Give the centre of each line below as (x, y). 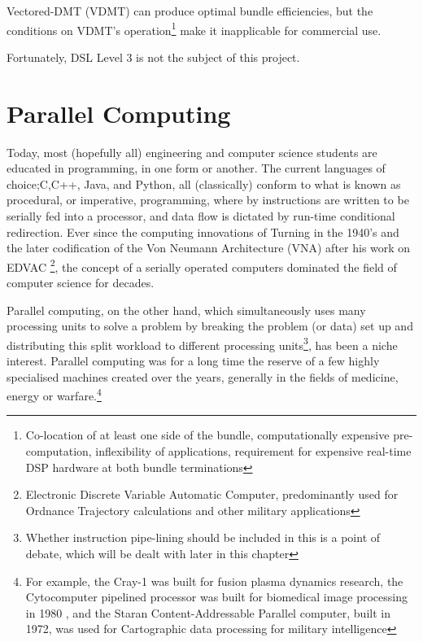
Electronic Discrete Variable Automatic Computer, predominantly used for (212, 494)
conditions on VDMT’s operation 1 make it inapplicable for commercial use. (194, 28)
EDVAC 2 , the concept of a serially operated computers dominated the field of (202, 265)
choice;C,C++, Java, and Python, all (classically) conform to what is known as (204, 183)
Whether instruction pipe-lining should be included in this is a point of (203, 537)
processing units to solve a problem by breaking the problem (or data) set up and (210, 326)
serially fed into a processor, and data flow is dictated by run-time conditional (201, 215)
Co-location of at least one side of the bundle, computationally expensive (207, 435)
